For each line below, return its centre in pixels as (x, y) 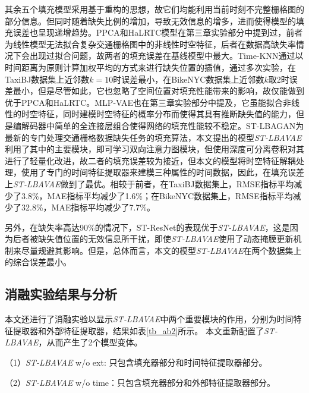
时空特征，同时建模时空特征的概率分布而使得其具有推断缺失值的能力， (158, 114)
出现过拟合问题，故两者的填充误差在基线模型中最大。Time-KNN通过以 (166, 56)
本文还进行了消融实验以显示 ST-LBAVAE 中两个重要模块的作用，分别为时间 (149, 319)
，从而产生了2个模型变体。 (90, 342)
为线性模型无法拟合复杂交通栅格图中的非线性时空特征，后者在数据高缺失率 (150, 44)
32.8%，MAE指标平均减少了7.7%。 (88, 207)
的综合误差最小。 (38, 262)
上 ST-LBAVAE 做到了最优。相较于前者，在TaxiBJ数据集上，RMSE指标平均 (149, 183)
